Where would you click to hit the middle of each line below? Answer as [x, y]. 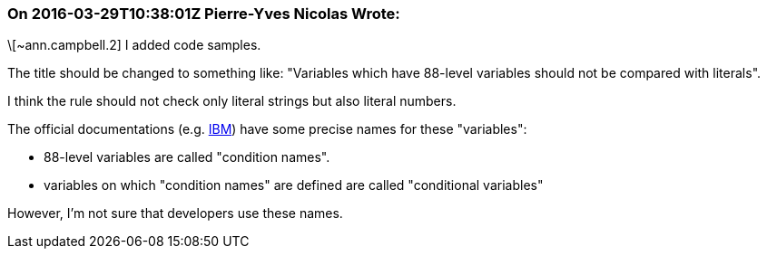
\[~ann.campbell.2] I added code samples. [134, 45]
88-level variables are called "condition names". [187, 157]
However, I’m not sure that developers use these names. [175, 213]
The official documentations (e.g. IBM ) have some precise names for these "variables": [267, 129]
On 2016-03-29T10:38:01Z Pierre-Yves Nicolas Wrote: [204, 14]
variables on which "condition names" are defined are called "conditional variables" [294, 185]
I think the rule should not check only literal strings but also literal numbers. [232, 101]
